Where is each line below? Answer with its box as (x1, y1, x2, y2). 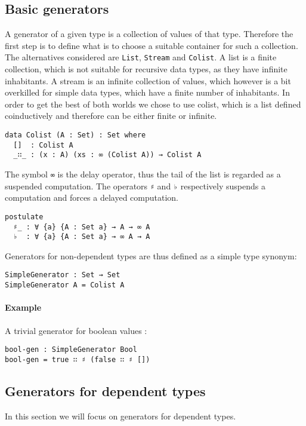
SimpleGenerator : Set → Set (5, 271, 120, 280)
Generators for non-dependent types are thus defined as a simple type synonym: (5, 249, 297, 262)
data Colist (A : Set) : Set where (5, 131, 146, 140)
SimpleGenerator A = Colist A (5, 281, 125, 290)
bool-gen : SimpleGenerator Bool (5, 345, 137, 354)
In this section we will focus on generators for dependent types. (5, 409, 236, 422)
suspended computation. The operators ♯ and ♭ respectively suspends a (5, 179, 265, 192)
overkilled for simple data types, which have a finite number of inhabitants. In (5, 86, 290, 99)
